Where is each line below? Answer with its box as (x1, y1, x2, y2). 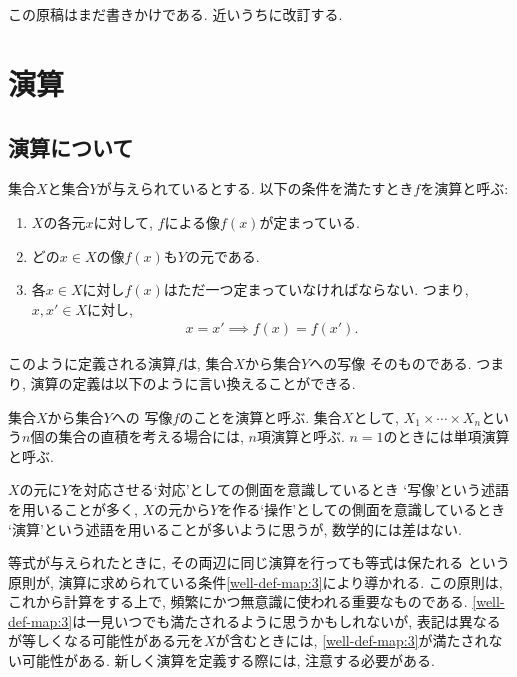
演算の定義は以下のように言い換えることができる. (30, 372, 356, 393)
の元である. (186, 245, 260, 266)
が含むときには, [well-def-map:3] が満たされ (215, 630, 489, 651)
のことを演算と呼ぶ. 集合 (179, 406, 342, 427)
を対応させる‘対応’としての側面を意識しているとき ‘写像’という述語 (69, 479, 510, 500)
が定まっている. (259, 211, 361, 232)
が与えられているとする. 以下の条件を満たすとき (97, 178, 414, 199)
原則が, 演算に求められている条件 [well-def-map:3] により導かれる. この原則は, (8, 571, 503, 592)
